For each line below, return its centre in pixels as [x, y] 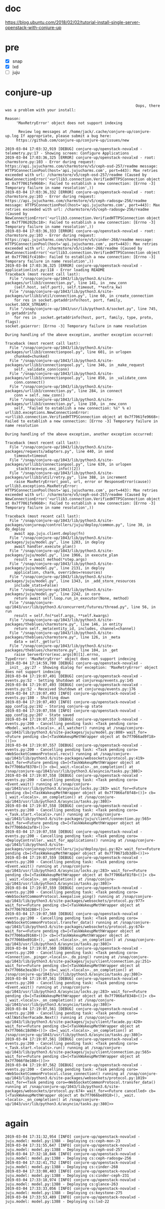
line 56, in [143, 607]
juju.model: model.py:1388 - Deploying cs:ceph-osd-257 [64, 1149]
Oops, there [148, 106]
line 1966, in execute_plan [89, 555]
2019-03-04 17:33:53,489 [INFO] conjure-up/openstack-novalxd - [73, 1197]
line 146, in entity [101, 624]
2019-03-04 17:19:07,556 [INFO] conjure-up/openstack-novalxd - [73, 711]
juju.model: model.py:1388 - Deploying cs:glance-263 [62, 1184]
